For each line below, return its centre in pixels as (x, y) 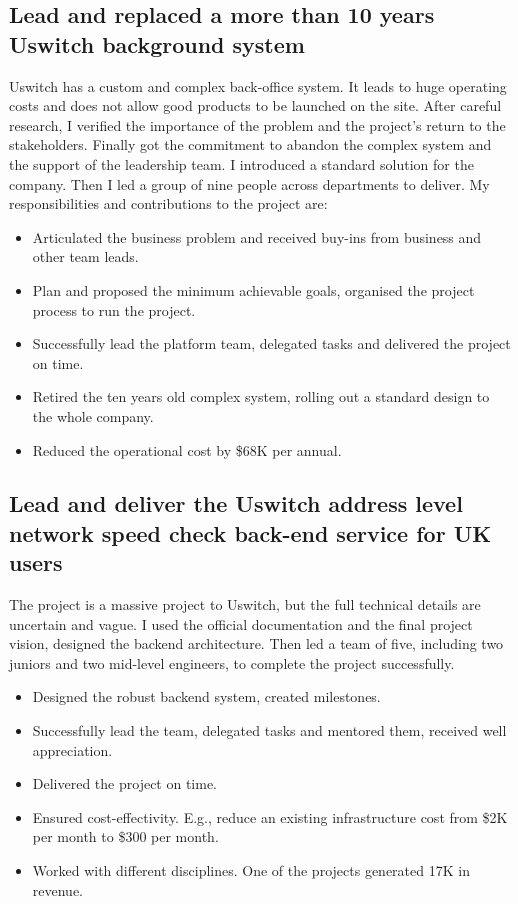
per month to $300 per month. (125, 836)
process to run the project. (114, 309)
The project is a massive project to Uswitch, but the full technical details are (245, 604)
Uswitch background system (157, 43)
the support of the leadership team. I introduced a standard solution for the (241, 163)
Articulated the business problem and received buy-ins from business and (257, 236)
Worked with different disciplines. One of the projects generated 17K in (251, 870)
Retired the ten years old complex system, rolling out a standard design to (261, 396)
